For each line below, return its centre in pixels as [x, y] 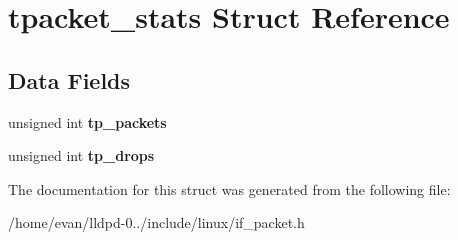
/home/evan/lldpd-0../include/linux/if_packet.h [156, 222]
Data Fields [69, 79]
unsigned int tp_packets [87, 121]
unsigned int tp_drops [81, 155]
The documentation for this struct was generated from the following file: [229, 188]
